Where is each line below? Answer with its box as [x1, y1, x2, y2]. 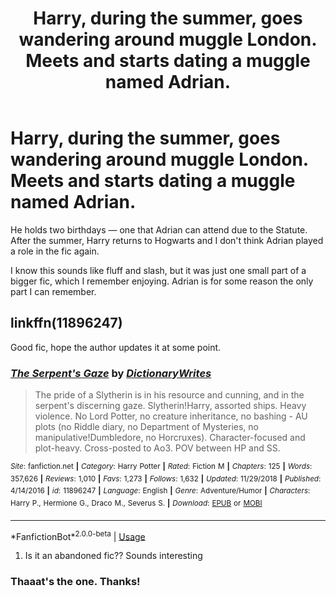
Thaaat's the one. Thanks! [10, 575, 141, 589]
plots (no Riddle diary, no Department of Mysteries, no [34, 421, 260, 433]
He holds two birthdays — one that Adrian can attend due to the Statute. [10, 223, 308, 236]
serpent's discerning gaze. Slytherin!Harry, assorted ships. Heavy [34, 400, 307, 412]
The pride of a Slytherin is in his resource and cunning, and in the [34, 389, 305, 401]
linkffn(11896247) [10, 315, 123, 332]
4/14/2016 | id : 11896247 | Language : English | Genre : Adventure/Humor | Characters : [10, 486, 311, 496]
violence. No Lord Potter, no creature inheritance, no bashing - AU [34, 410, 308, 422]
